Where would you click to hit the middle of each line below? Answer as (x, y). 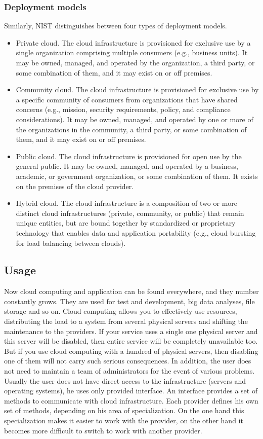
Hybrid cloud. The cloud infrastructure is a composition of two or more (127, 203)
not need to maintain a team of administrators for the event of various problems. (129, 371)
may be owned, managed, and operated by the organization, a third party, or (135, 62)
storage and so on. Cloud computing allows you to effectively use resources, (121, 311)
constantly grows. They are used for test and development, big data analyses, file (129, 301)
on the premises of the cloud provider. (75, 186)
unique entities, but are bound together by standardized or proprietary (126, 223)
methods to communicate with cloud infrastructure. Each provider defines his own (131, 400)
